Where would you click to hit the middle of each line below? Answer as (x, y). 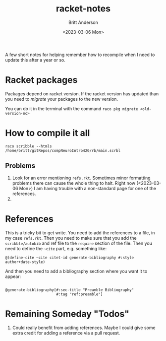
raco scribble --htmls (28, 146)
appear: (13, 276)
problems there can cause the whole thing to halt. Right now (74, 183)
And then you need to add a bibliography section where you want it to (76, 271)
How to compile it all (48, 133)
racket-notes (83, 9)
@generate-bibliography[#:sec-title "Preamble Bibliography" (70, 290)
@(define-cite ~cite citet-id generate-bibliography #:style (70, 258)
